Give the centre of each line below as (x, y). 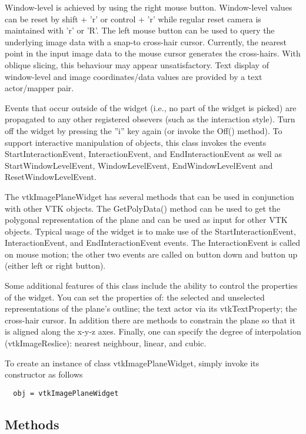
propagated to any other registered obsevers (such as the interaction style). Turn (150, 119)
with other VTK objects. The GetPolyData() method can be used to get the (143, 208)
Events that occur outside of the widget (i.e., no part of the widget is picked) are (151, 107)
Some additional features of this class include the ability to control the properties (151, 286)
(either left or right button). (55, 266)
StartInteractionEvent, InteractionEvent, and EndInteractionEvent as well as (143, 154)
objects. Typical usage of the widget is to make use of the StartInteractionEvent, (150, 231)
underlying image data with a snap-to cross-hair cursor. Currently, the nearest (146, 41)
